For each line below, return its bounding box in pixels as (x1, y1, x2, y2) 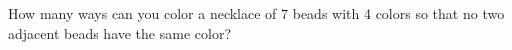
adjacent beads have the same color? (8, 22, 231, 43)
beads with (292, 3, 360, 23)
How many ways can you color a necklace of (8, 3, 277, 23)
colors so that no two (375, 3, 505, 23)
